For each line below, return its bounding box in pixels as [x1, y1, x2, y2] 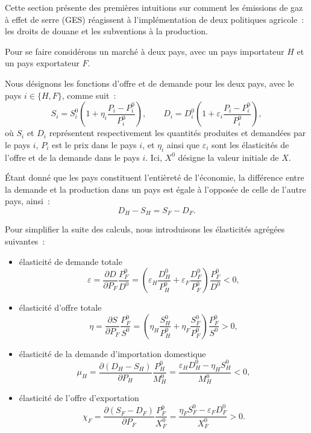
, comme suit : [61, 89, 116, 101]
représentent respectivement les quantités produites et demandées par [49, 126, 306, 139]
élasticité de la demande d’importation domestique [19, 347, 206, 360]
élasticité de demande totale [19, 255, 122, 267]
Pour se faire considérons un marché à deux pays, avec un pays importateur [5, 45, 284, 57]
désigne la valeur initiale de [178, 151, 279, 163]
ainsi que [166, 138, 199, 151]
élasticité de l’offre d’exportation [19, 391, 139, 404]
